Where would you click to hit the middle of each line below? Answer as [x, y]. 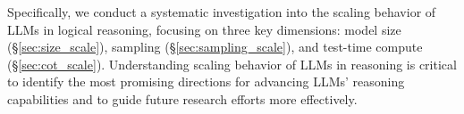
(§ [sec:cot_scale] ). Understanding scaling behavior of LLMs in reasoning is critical [232, 64]
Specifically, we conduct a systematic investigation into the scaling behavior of [222, 12]
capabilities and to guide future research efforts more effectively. [182, 98]
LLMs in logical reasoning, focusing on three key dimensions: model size [204, 29]
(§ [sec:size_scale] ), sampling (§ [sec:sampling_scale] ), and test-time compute [215, 47]
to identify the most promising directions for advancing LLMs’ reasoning [206, 81]
